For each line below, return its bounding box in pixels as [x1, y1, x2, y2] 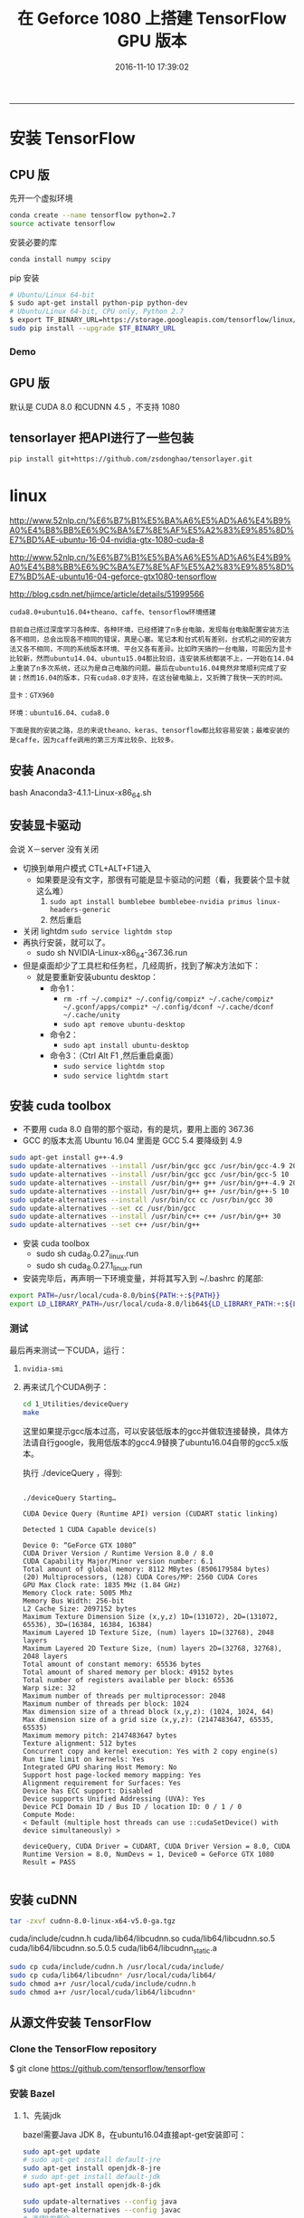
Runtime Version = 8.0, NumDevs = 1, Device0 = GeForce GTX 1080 [22, 1850, 274, 1859]
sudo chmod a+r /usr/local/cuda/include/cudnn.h [9, 1979, 196, 1988]
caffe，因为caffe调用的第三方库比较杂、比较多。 [15, 736, 178, 745]
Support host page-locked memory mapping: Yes [22, 1770, 202, 1779]
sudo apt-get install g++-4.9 [9, 1153, 124, 1163]
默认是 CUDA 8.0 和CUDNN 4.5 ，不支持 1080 [9, 401, 180, 412]
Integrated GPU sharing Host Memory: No [22, 1762, 177, 1772]
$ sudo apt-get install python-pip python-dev [9, 299, 188, 308]
